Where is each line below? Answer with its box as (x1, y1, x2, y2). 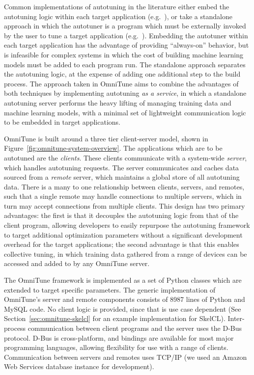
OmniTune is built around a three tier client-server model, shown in (4, 133, 208, 143)
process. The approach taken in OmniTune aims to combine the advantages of (4, 78, 239, 88)
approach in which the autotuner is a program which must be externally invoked (4, 21, 246, 31)
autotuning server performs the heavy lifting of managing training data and (4, 97, 231, 107)
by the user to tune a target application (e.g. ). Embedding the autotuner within (4, 30, 248, 40)
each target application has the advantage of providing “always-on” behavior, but (4, 40, 249, 50)
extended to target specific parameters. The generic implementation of (4, 284, 216, 295)
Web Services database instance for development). (4, 361, 154, 372)
